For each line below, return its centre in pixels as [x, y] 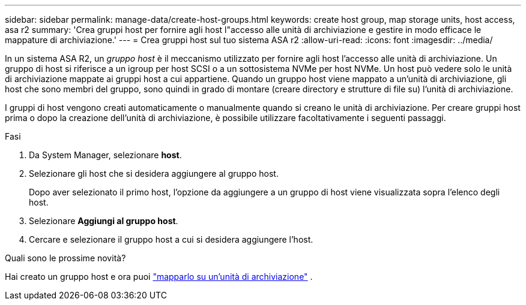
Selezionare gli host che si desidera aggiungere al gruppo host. [154, 173]
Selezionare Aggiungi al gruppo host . [104, 221]
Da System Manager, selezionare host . [105, 155]
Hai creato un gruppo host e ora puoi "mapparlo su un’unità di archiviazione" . [159, 277]
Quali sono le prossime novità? [65, 258]
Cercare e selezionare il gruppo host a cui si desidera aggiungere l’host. [171, 239]
